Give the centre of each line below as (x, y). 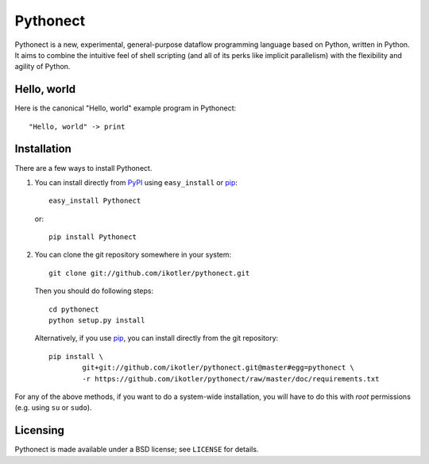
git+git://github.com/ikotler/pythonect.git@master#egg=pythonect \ (218, 368)
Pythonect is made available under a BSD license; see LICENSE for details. (137, 450)
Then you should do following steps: (94, 291)
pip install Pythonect (93, 237)
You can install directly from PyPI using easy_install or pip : (136, 182)
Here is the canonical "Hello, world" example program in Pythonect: (126, 108)
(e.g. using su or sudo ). (53, 408)
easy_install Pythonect (95, 201)
